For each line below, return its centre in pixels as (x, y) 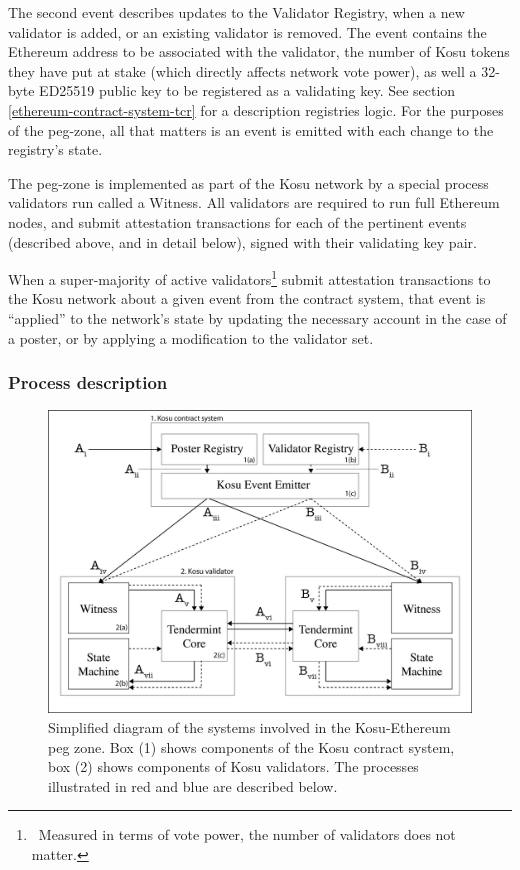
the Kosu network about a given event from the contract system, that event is (247, 298)
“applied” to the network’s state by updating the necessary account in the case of (257, 317)
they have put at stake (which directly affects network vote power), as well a (242, 70)
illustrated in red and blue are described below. (193, 785)
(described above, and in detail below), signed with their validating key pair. (242, 241)
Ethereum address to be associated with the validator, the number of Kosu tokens (259, 51)
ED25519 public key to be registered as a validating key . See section (247, 90)
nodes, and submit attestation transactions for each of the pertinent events (237, 221)
